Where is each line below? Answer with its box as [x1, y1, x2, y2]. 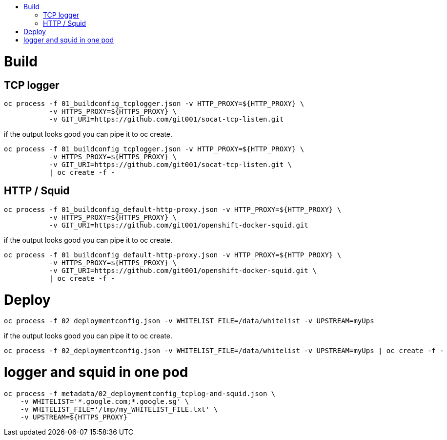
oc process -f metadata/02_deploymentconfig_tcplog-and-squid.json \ [4, 389, 276, 398]
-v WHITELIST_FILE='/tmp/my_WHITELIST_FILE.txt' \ [20, 405, 218, 413]
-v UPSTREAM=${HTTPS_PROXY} [20, 413, 127, 421]
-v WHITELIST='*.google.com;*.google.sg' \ [20, 397, 189, 405]
